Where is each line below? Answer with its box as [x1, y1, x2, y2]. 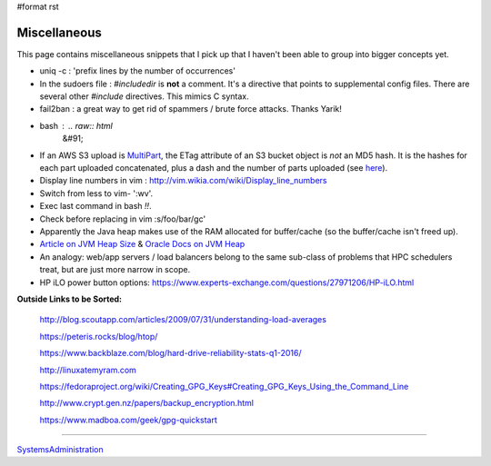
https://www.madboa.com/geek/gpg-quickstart [39, 414, 218, 425]
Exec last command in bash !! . [39, 201, 152, 212]
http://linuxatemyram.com [39, 364, 136, 375]
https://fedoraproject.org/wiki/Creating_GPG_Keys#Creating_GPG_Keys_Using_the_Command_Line [39, 381, 409, 392]
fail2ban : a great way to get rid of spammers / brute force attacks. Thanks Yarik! [39, 104, 343, 114]
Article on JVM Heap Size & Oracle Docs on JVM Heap [39, 239, 245, 250]
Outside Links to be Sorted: [16, 293, 123, 304]
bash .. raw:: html [39, 120, 113, 131]
